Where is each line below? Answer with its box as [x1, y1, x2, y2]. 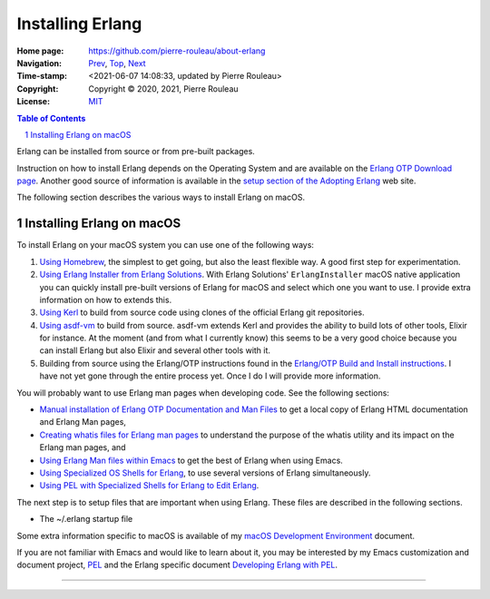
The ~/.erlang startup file [39, 514, 133, 525]
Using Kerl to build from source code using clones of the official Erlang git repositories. [39, 307, 365, 318]
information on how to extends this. [39, 294, 172, 305]
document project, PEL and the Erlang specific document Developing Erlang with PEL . [16, 559, 338, 571]
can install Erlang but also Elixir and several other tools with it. [39, 345, 271, 356]
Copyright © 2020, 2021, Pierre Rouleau [88, 83, 240, 94]
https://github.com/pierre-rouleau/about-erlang [88, 45, 266, 56]
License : [16, 96, 50, 107]
